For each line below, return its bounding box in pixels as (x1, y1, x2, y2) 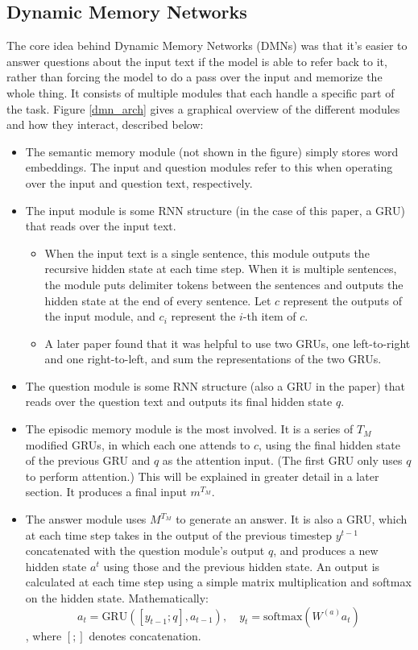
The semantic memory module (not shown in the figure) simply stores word (25, 143, 399, 159)
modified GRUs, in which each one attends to (25, 436, 250, 453)
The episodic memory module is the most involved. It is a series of (25, 420, 354, 437)
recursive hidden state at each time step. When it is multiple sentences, (44, 260, 397, 277)
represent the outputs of (283, 292, 402, 308)
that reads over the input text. (25, 217, 176, 234)
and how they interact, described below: (6, 116, 204, 133)
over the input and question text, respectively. (25, 174, 253, 191)
